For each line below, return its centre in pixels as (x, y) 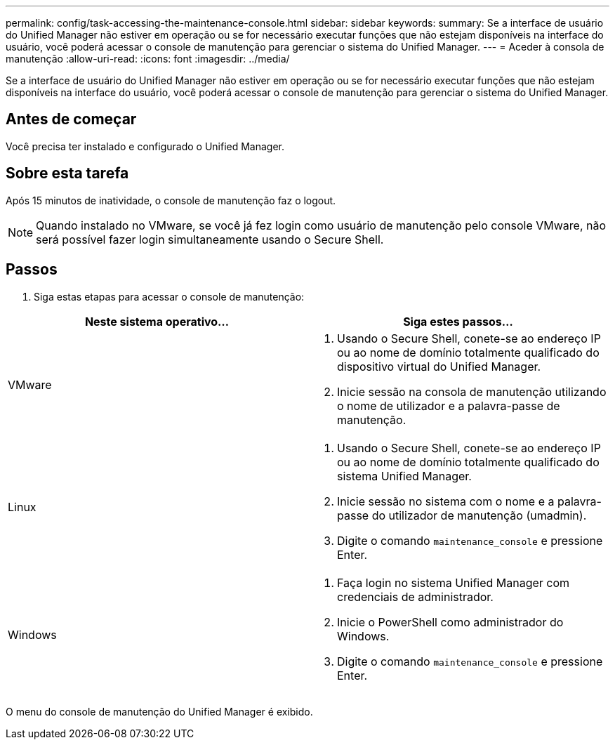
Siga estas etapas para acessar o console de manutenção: (169, 296)
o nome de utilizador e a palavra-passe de (449, 406)
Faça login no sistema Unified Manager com (454, 582)
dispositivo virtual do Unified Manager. (439, 366)
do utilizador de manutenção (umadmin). (479, 515)
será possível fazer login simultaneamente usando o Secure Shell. (210, 239)
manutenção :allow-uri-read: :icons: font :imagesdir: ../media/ (148, 59)
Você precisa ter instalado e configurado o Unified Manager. (145, 146)
